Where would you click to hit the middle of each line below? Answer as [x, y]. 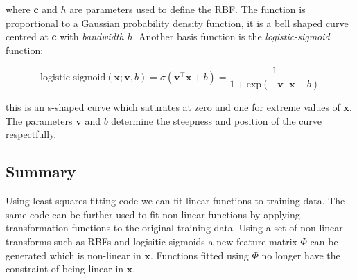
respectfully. [31, 134]
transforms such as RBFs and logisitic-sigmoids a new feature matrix [151, 242]
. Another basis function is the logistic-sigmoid [231, 36]
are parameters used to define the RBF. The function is [188, 9]
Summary [41, 172]
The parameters [39, 120]
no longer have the [301, 255]
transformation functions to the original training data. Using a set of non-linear [174, 228]
